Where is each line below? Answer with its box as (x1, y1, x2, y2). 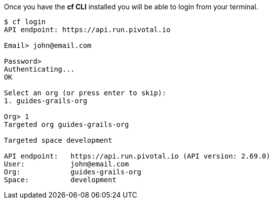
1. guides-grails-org (4, 97, 87, 105)
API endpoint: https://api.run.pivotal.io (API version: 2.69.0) (4, 152, 271, 160)
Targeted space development (4, 136, 113, 144)
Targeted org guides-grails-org (4, 121, 129, 128)
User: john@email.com (4, 160, 129, 168)
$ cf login (4, 18, 46, 26)
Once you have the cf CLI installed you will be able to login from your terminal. (4, 2, 258, 11)
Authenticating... (4, 65, 75, 73)
